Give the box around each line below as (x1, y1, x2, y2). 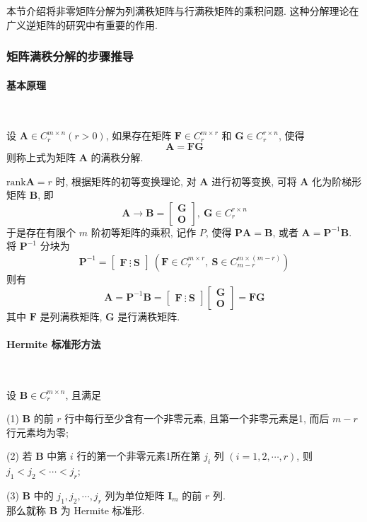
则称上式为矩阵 (6, 150, 76, 165)
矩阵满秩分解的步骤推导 (6, 47, 134, 65)
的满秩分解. (91, 150, 144, 165)
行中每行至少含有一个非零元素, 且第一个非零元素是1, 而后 (64, 411, 330, 426)
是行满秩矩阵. (117, 308, 180, 323)
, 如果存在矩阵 (105, 128, 172, 143)
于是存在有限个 (6, 224, 76, 239)
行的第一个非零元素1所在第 (76, 448, 201, 463)
